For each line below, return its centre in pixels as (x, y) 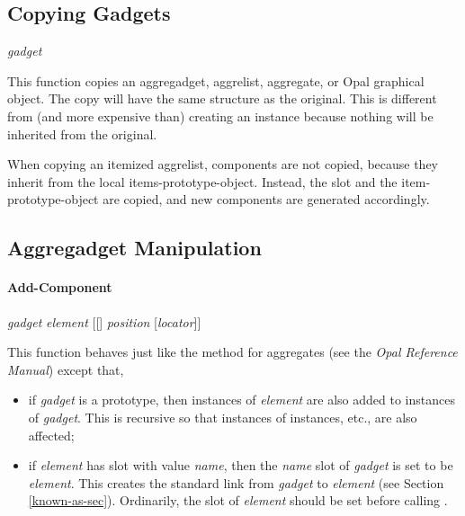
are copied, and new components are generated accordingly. (266, 199)
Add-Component (60, 287)
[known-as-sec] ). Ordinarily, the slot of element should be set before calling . (238, 500)
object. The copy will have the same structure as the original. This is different (222, 98)
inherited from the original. (82, 133)
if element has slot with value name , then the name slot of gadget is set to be (241, 465)
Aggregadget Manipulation (134, 248)
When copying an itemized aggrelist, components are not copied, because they (223, 164)
